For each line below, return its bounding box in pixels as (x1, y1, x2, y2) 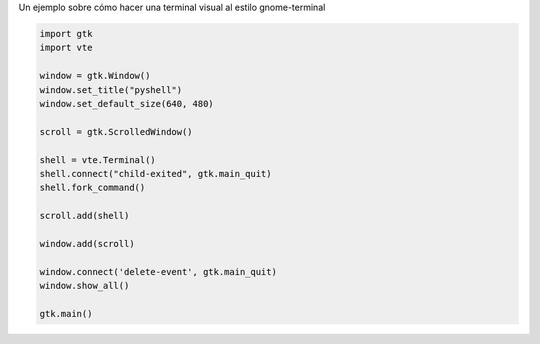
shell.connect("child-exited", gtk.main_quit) (39, 168, 272, 179)
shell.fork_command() (39, 182, 146, 194)
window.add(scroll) (39, 238, 135, 249)
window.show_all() (39, 280, 130, 292)
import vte (39, 42, 93, 54)
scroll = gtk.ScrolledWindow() (39, 126, 194, 137)
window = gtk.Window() (39, 70, 151, 82)
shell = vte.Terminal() (39, 154, 157, 165)
